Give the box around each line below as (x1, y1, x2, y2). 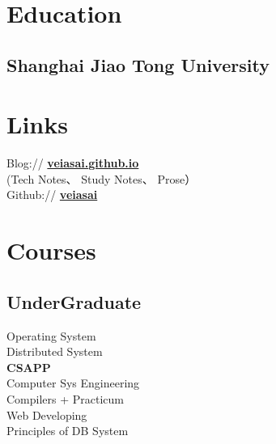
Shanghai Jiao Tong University (6, 52, 270, 77)
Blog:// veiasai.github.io (6, 154, 139, 171)
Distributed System (6, 343, 103, 360)
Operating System (6, 327, 96, 344)
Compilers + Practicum (6, 391, 125, 408)
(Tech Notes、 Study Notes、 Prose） (6, 170, 197, 187)
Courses (6, 234, 96, 267)
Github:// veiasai (6, 186, 98, 203)
